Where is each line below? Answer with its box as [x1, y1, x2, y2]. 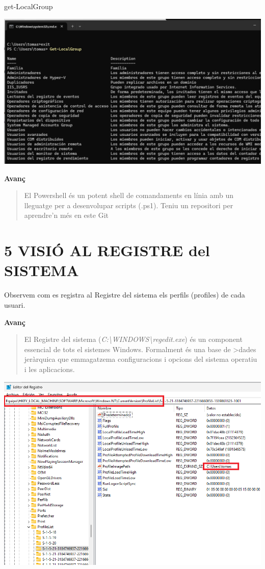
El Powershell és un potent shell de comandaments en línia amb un [24, 190, 234, 201]
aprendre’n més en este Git [24, 210, 109, 220]
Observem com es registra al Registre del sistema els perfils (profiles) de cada [4, 289, 245, 300]
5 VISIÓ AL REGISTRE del [4, 240, 210, 261]
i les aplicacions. [24, 363, 75, 374]
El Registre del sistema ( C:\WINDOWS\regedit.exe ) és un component [24, 334, 243, 344]
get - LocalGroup [4, 1, 53, 11]
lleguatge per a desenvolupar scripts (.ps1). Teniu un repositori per [24, 200, 233, 210]
